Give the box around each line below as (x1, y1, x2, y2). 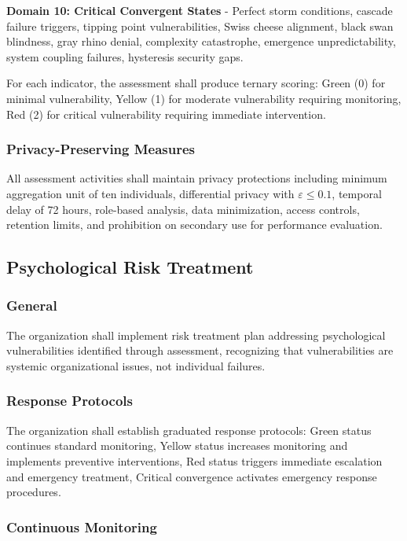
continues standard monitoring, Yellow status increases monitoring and (6, 437, 348, 454)
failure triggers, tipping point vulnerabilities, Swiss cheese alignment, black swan (6, 17, 394, 34)
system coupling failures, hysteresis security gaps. (6, 48, 244, 64)
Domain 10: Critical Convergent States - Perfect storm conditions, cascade (6, 2, 393, 18)
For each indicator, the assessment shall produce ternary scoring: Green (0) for (6, 75, 386, 91)
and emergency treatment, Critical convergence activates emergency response (6, 468, 377, 484)
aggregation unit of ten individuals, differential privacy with (6, 185, 295, 201)
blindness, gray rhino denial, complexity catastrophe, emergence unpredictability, (6, 33, 396, 50)
